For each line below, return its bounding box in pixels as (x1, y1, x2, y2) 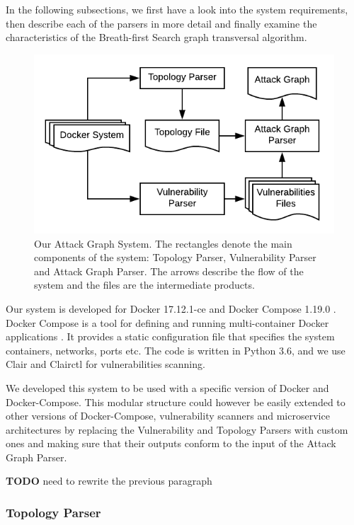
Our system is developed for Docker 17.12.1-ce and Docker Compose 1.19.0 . (6, 301, 336, 316)
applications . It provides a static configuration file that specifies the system (6, 329, 335, 344)
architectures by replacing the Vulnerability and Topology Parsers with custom (6, 422, 348, 437)
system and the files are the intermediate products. (34, 277, 255, 292)
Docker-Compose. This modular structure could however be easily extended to (6, 394, 346, 409)
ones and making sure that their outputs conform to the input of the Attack (6, 436, 336, 451)
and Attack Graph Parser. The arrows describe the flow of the (34, 263, 304, 278)
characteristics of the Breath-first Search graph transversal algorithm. (6, 30, 307, 45)
